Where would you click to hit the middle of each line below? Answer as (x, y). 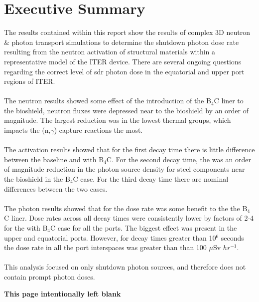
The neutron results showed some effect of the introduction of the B (108, 101)
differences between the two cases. (56, 188)
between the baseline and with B (54, 159)
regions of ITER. (30, 81)
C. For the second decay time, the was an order (179, 159)
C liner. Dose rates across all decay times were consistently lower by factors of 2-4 (129, 218)
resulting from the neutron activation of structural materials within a (110, 52)
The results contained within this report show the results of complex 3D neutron (127, 32)
